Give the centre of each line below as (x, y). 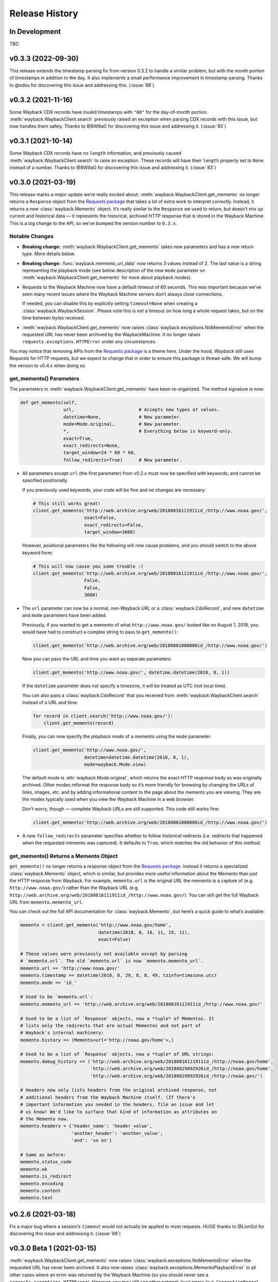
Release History (44, 13)
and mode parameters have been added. (65, 615)
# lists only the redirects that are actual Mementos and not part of (111, 1025)
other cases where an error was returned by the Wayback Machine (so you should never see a (109, 1275)
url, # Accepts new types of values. (141, 410)
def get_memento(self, (49, 402)
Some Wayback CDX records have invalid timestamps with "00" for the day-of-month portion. (109, 112)
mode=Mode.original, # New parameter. (123, 424)
